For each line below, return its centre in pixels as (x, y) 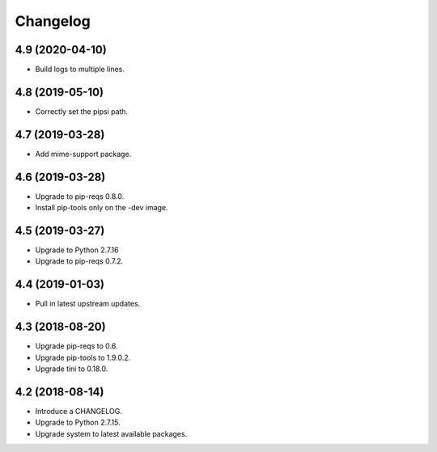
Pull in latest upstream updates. (88, 304)
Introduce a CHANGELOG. (79, 411)
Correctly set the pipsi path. (82, 111)
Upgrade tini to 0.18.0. (72, 369)
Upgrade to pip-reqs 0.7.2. (79, 261)
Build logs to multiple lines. (80, 70)
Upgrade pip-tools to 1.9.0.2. (83, 357)
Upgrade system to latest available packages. (111, 433)
